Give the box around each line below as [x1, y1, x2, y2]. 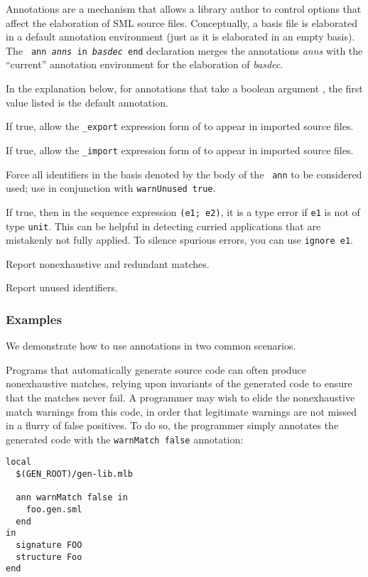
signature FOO [16, 540, 82, 551]
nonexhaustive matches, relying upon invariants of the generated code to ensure [6, 376, 352, 391]
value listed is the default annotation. [6, 95, 168, 109]
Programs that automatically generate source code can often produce [6, 362, 306, 377]
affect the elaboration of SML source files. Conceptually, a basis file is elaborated [6, 15, 357, 30]
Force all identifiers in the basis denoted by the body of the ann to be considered [6, 166, 362, 181]
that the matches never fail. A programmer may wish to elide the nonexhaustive [6, 390, 355, 404]
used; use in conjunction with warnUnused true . [6, 180, 216, 195]
